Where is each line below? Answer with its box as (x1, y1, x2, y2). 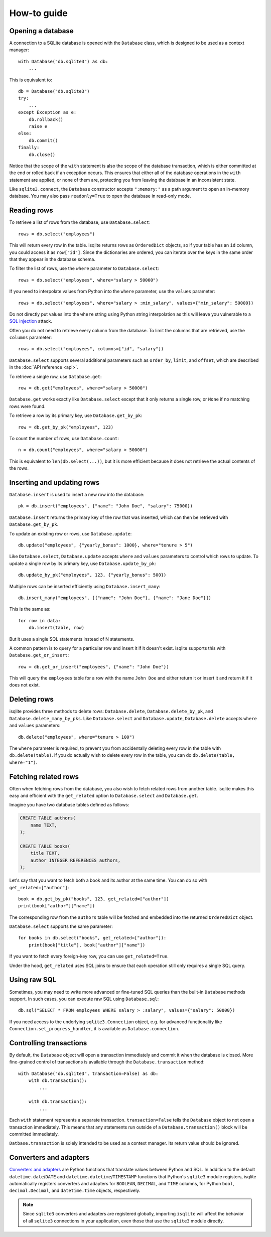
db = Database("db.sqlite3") (18, 88, 90, 94)
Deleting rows (9, 695, 54, 704)
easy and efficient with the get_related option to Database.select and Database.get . (9, 793, 198, 799)
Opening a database (9, 27, 74, 35)
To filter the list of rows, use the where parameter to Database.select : (9, 265, 160, 271)
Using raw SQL (9, 976, 57, 984)
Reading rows (9, 206, 53, 215)
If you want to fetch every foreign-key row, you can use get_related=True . (9, 953, 169, 959)
